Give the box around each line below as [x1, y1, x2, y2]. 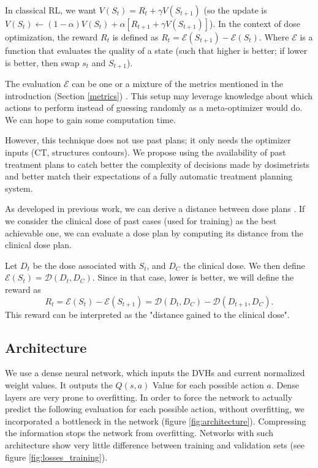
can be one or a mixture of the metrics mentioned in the [72, 77, 284, 90]
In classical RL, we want [5, 4, 97, 16]
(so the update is [203, 4, 267, 16]
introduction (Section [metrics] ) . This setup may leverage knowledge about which [5, 89, 313, 102]
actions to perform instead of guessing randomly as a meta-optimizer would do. [5, 101, 303, 114]
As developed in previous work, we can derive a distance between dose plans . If [5, 202, 305, 215]
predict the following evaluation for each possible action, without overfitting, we [5, 402, 305, 415]
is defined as [112, 31, 159, 43]
